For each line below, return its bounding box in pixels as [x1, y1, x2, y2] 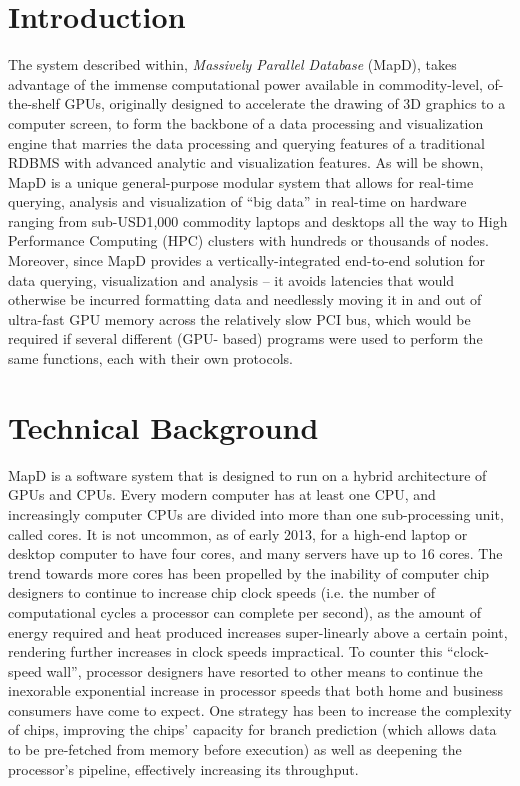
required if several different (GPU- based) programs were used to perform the [8, 328, 483, 349]
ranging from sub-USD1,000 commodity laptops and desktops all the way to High [8, 210, 508, 231]
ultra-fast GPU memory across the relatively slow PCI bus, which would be [8, 308, 471, 329]
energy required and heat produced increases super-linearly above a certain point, [8, 621, 508, 642]
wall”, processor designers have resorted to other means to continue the [46, 660, 483, 681]
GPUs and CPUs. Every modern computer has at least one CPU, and [8, 484, 436, 505]
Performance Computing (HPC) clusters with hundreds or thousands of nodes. [8, 230, 489, 251]
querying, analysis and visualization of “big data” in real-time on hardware [8, 191, 467, 212]
